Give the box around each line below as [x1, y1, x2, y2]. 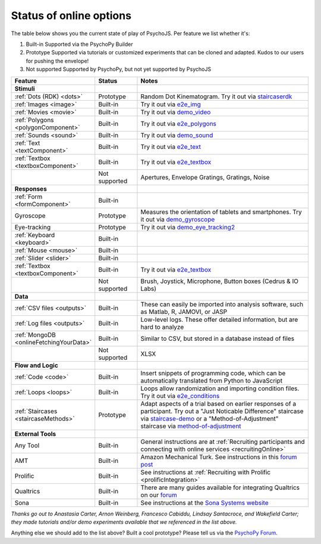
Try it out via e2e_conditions [140, 391, 220, 400]
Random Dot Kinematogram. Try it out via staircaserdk [140, 92, 292, 101]
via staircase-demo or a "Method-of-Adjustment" [140, 414, 279, 422]
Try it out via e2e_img [140, 100, 202, 108]
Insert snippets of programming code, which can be [140, 369, 286, 377]
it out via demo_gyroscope [140, 215, 215, 223]
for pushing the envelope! [26, 57, 89, 64]
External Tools [14, 430, 56, 438]
